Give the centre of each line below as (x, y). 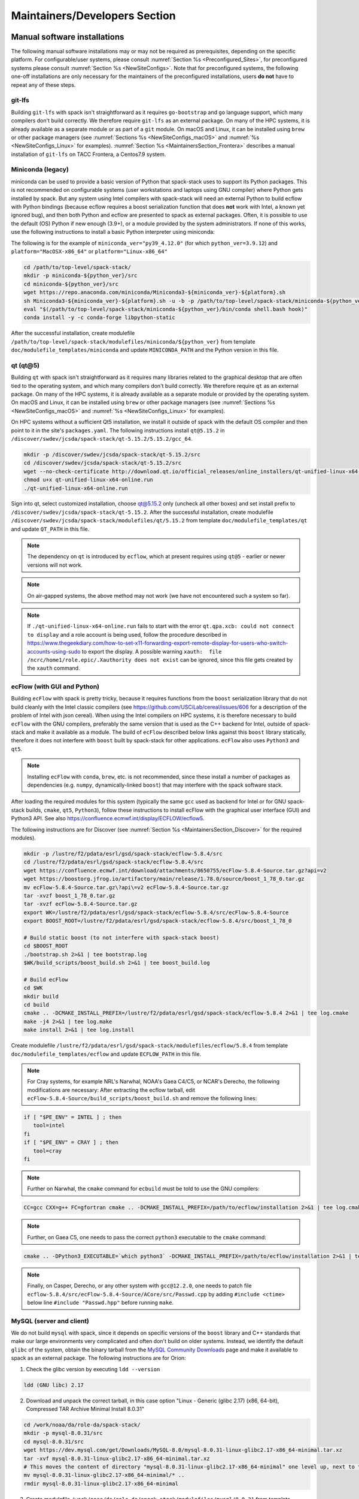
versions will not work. (55, 565)
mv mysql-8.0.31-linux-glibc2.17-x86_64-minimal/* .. (104, 1475)
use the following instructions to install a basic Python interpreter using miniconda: (113, 232)
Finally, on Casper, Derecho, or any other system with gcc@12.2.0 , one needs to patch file (139, 1286)
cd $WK (33, 988)
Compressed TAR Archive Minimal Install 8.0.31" (85, 1408)
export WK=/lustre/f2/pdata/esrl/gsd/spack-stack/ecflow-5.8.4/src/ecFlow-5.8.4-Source (156, 912)
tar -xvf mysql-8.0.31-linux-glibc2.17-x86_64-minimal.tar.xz (117, 1458)
